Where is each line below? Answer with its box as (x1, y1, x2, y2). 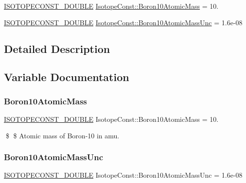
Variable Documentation (4, 69, 129, 84)
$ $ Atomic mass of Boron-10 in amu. (5, 130, 120, 140)
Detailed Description (4, 41, 110, 56)
